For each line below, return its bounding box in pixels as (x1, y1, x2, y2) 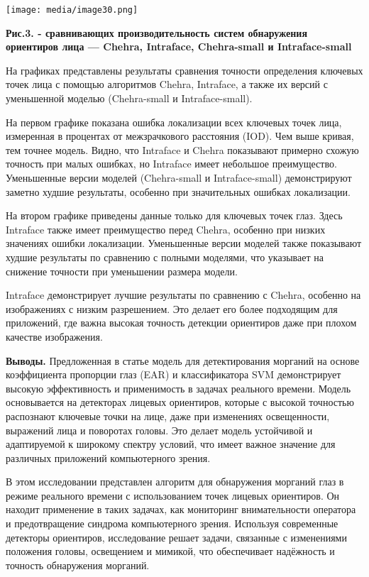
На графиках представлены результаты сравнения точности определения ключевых (6, 62, 363, 77)
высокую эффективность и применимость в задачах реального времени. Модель (6, 380, 351, 395)
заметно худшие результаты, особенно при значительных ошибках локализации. (6, 184, 351, 199)
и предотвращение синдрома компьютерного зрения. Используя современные (6, 516, 338, 531)
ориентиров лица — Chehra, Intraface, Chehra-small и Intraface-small (6, 39, 352, 54)
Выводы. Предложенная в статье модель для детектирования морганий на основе (6, 353, 360, 368)
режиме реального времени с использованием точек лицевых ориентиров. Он (6, 488, 340, 502)
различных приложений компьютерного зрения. (6, 450, 211, 465)
